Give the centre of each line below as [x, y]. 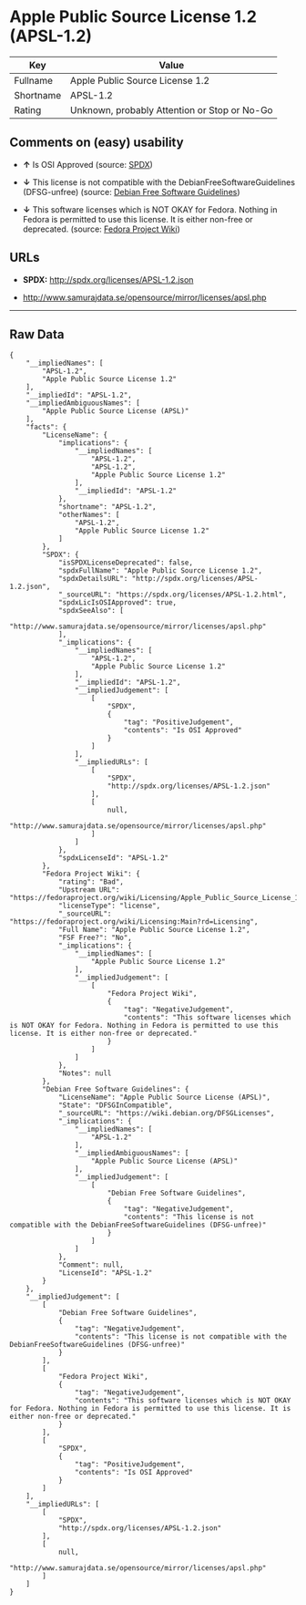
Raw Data [37, 334]
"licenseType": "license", [109, 906]
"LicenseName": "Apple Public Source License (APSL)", [164, 1098]
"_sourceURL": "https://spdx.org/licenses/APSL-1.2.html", [172, 595]
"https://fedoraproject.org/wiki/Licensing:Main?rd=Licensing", [134, 922]
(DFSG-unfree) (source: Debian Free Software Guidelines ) [131, 192]
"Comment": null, [91, 1265]
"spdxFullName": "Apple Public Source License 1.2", [160, 571]
